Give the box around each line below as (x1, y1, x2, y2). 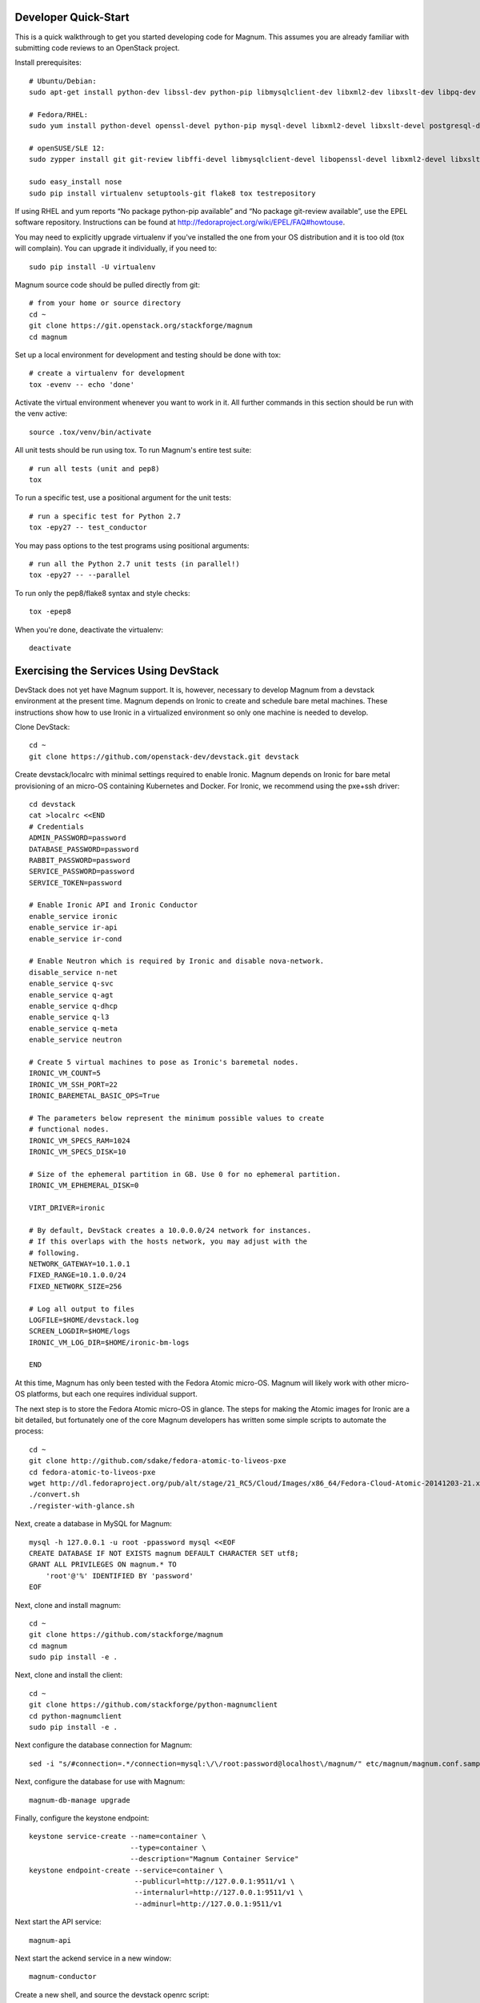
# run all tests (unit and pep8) (29, 464, 160, 473)
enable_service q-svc (29, 979, 114, 989)
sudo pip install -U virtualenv (29, 262, 156, 272)
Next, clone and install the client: (14, 1671, 123, 1680)
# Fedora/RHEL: (29, 110, 89, 119)
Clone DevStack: (14, 722, 70, 731)
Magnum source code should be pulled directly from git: (14, 280, 200, 289)
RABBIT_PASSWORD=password (29, 856, 131, 864)
